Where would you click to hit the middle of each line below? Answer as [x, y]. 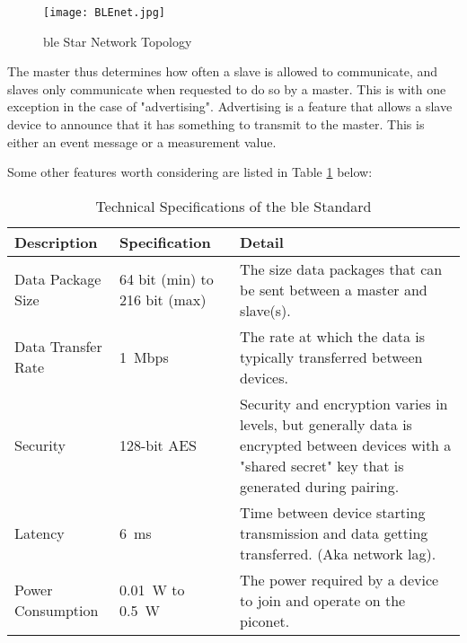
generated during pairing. [320, 486]
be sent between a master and [334, 289]
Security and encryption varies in [344, 403]
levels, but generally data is [326, 424]
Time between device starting [333, 512]
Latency [40, 533]
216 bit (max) [163, 300]
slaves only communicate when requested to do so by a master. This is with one [227, 88]
